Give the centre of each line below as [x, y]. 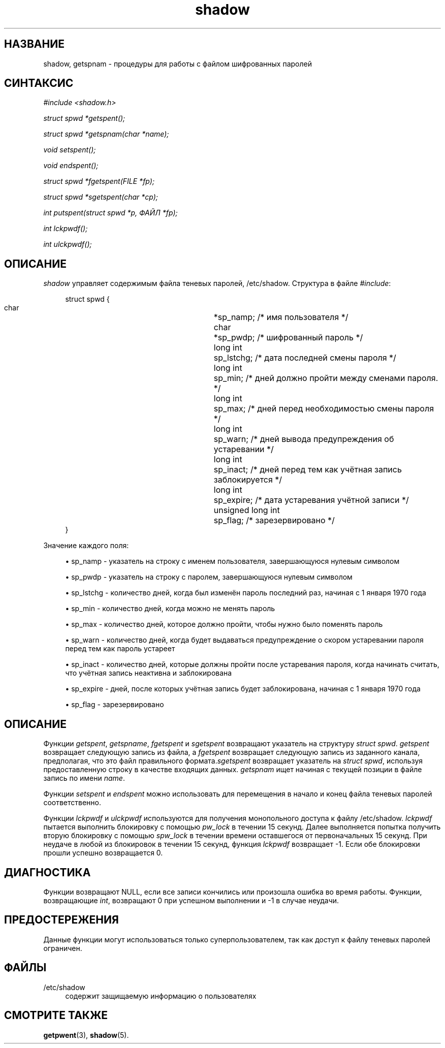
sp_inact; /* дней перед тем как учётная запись [308, 470]
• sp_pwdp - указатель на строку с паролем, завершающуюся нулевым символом [209, 577]
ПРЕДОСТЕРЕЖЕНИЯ [61, 920]
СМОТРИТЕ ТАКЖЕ [56, 1015]
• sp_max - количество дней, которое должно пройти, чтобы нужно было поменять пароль [224, 624]
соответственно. [72, 803]
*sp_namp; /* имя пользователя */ [281, 317]
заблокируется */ [248, 480]
